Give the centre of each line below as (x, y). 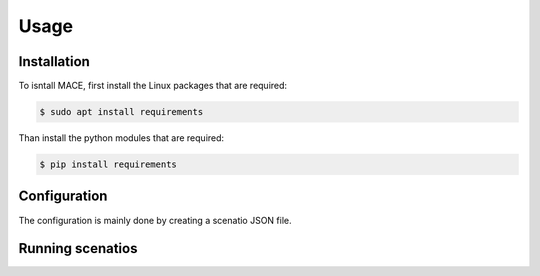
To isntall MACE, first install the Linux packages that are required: (153, 86)
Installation (54, 61)
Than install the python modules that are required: (121, 138)
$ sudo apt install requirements (121, 112)
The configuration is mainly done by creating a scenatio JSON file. (155, 220)
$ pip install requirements (108, 164)
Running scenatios (78, 248)
